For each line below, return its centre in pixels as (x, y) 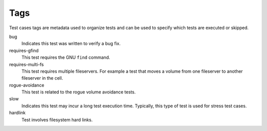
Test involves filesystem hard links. (57, 120)
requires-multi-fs (26, 64)
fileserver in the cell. (42, 78)
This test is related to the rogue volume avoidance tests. (79, 92)
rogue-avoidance (27, 85)
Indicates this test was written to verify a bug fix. (71, 44)
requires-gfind (24, 50)
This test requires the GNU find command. (66, 57)
